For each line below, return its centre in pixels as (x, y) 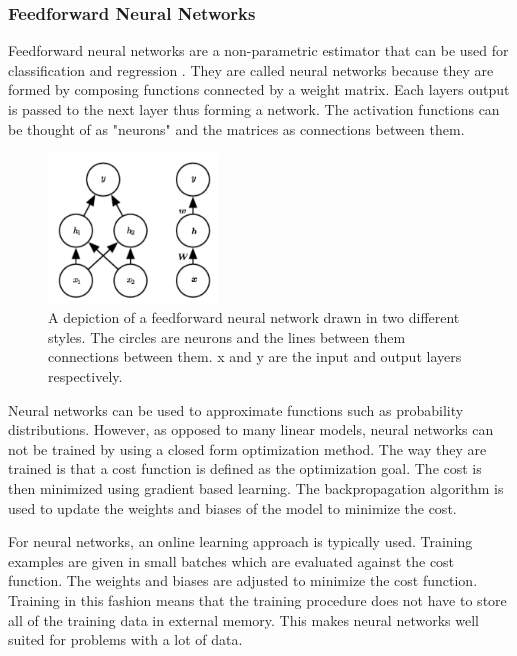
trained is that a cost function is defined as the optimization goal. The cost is (245, 468)
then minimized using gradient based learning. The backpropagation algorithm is (256, 488)
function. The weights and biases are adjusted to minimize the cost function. (243, 580)
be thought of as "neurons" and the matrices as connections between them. (236, 128)
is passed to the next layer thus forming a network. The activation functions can (254, 109)
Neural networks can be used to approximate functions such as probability (236, 409)
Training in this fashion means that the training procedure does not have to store (257, 599)
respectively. (85, 376)
